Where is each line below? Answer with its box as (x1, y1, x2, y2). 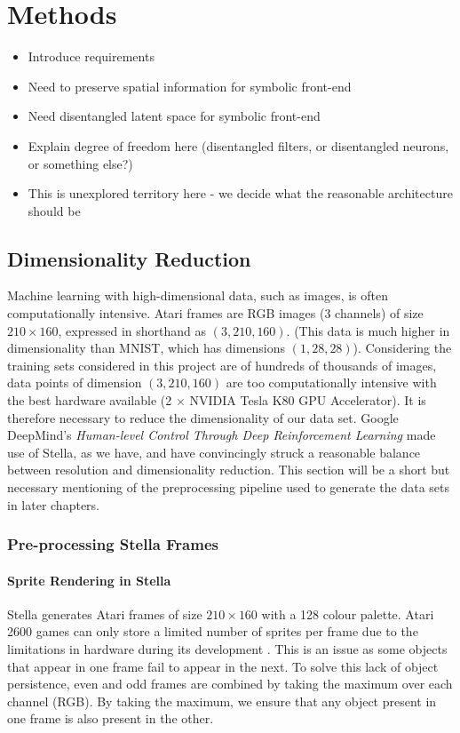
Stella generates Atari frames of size (7, 604, 202, 623)
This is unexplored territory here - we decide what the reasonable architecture (28, 184, 453, 203)
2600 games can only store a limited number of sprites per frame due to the (7, 622, 418, 641)
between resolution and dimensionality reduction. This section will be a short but (7, 460, 450, 479)
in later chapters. (7, 495, 99, 514)
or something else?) (28, 154, 133, 172)
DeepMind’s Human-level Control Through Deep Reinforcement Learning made (7, 426, 436, 444)
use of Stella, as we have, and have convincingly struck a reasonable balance (7, 442, 421, 461)
